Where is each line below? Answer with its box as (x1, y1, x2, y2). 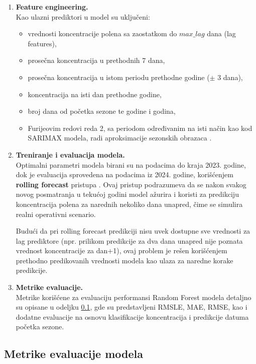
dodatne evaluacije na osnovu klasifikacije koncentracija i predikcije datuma (16, 311, 249, 322)
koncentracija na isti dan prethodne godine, (28, 89, 162, 99)
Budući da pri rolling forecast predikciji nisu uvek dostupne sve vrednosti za (16, 226, 250, 236)
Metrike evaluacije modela (4, 346, 143, 361)
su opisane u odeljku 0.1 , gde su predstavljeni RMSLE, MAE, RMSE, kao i (16, 302, 247, 312)
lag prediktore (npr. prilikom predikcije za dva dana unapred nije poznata (16, 235, 243, 246)
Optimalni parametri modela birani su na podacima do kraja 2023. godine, (16, 159, 246, 170)
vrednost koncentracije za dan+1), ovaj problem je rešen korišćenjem (16, 245, 227, 256)
